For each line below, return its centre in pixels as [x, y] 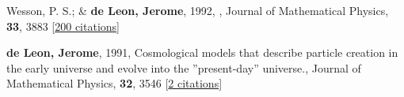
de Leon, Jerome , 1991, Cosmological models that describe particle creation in [202, 52]
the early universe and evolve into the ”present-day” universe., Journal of [184, 67]
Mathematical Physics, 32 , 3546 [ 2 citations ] [114, 83]
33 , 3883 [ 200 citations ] [63, 26]
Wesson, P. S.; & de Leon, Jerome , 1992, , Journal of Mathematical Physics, [198, 10]
